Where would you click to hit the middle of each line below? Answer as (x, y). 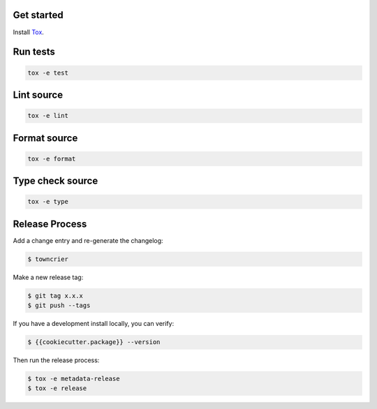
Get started (38, 15)
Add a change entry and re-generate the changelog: (88, 240)
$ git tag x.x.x (56, 296)
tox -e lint (48, 116)
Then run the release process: (56, 360)
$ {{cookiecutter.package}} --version (94, 342)
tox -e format (52, 158)
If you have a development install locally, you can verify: (94, 324)
